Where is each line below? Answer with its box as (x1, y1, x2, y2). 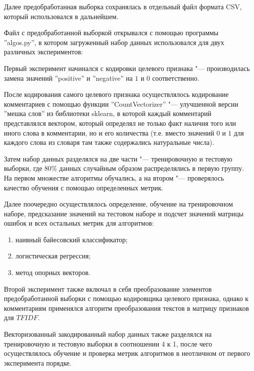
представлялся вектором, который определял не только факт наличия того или (4, 117, 236, 128)
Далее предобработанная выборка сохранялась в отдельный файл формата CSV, (4, 1, 242, 11)
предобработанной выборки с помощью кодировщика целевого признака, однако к (4, 293, 249, 303)
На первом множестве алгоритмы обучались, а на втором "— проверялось (4, 172, 224, 183)
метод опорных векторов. (15, 267, 91, 278)
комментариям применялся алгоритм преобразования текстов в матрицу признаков (4, 302, 249, 313)
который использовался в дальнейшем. (4, 11, 119, 21)
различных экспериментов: (4, 46, 83, 57)
